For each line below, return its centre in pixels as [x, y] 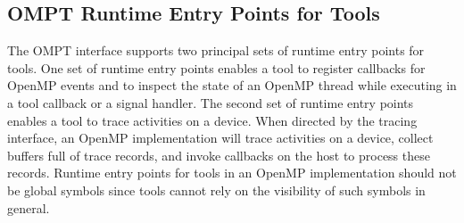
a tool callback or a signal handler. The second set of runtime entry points [211, 102]
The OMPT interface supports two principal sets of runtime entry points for [216, 50]
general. [29, 207]
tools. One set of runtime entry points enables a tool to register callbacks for [216, 67]
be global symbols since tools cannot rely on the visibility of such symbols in [216, 190]
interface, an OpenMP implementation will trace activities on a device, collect [220, 138]
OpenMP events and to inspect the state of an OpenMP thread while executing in [232, 85]
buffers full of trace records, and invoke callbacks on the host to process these [219, 155]
